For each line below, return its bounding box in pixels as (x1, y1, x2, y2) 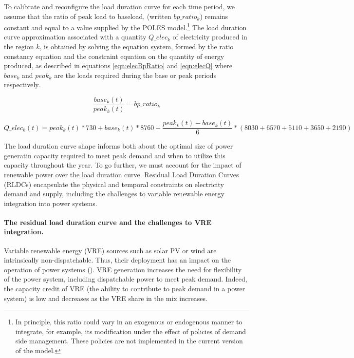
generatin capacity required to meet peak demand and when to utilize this (4, 150, 225, 160)
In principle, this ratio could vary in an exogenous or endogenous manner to (15, 317, 242, 327)
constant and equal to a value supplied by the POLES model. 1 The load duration (4, 21, 247, 32)
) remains (200, 11, 228, 21)
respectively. (4, 79, 40, 90)
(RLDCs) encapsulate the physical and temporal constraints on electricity (4, 179, 224, 189)
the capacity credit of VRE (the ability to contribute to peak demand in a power (4, 283, 245, 294)
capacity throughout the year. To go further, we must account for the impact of (4, 160, 242, 170)
